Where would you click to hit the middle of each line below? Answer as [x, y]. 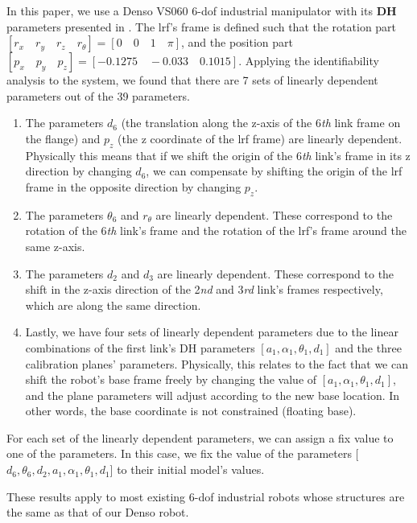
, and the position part [237, 42]
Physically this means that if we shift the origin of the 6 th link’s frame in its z [218, 155]
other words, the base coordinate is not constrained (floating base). [191, 411]
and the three [368, 347]
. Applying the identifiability [309, 61]
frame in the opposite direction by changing [133, 186]
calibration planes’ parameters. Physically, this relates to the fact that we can [217, 363]
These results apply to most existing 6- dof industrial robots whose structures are [206, 496]
